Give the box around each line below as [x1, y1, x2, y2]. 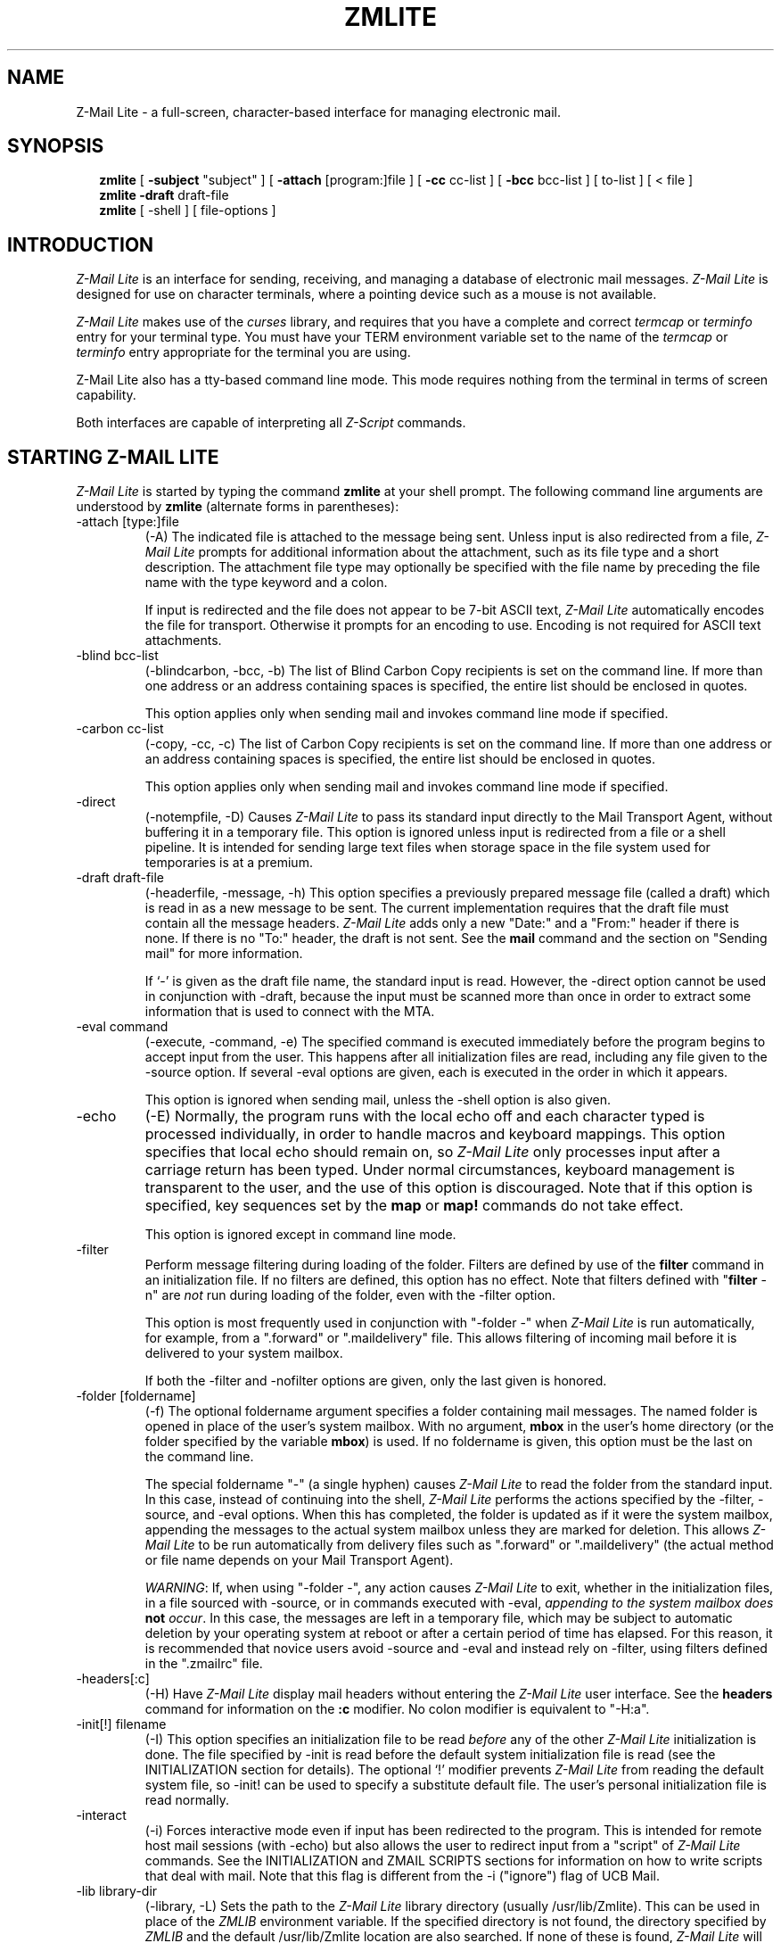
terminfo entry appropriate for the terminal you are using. [76, 344, 411, 360]
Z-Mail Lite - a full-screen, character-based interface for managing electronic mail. [76, 103, 562, 120]
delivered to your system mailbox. [144, 1345, 343, 1361]
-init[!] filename [76, 1716, 167, 1732]
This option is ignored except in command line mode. [144, 1227, 456, 1243]
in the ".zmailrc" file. [144, 1656, 263, 1672]
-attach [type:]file [76, 514, 179, 530]
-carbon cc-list [76, 721, 164, 737]
